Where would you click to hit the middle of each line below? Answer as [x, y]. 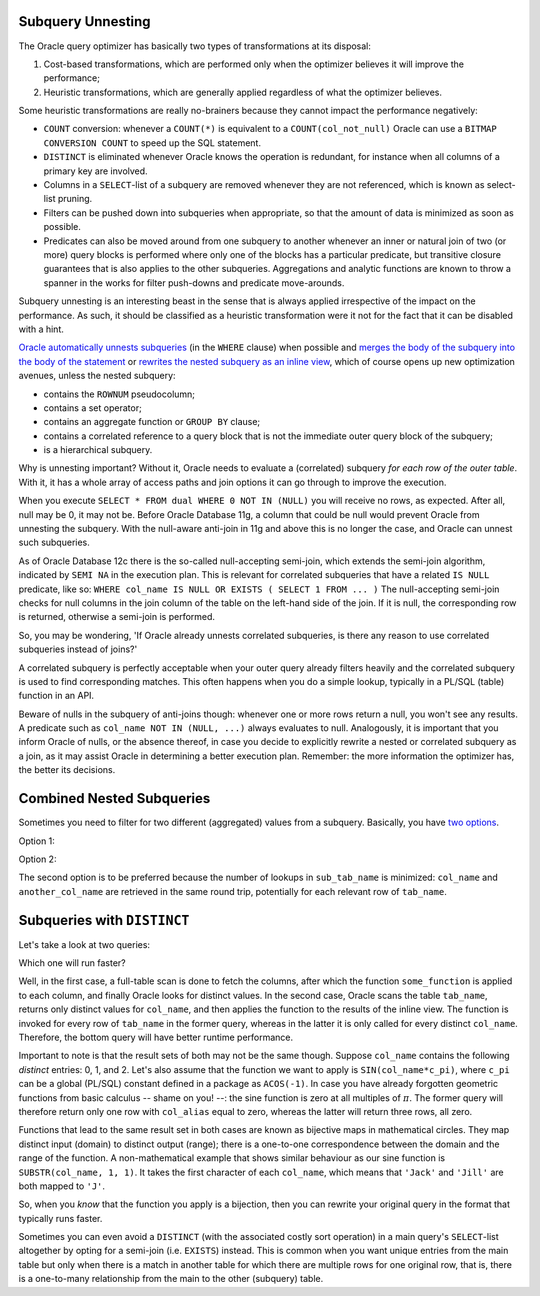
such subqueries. [54, 542]
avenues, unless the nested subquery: [97, 376]
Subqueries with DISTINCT [104, 920]
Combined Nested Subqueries [114, 798]
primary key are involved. [96, 171]
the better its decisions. [67, 770]
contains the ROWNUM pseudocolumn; [119, 394]
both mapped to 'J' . [61, 1186]
